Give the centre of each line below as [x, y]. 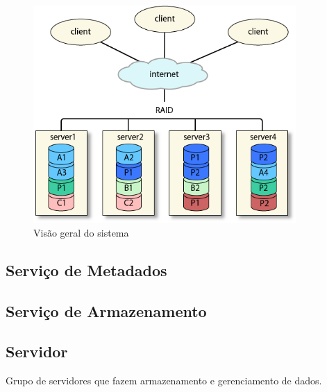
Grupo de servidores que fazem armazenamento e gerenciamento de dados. [164, 381]
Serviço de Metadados [86, 270]
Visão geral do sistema [81, 232]
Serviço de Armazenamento [106, 310]
